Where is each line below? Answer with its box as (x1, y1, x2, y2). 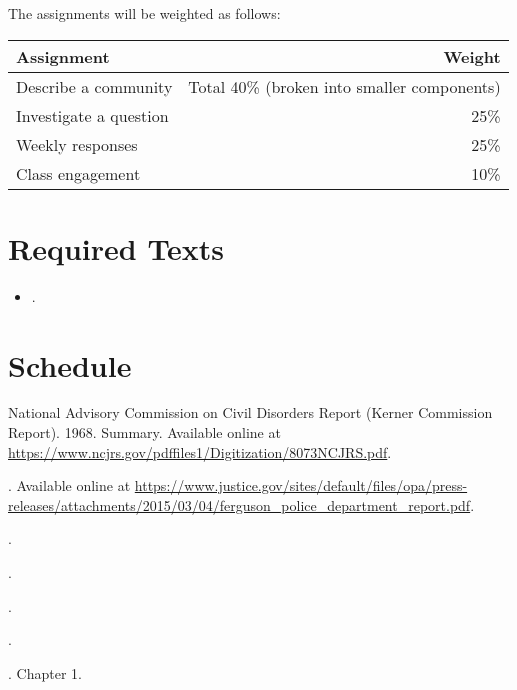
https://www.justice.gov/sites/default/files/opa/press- (134, 475, 468, 496)
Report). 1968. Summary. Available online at (8, 422, 281, 443)
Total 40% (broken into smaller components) (188, 74, 501, 98)
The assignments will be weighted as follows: (8, 3, 281, 23)
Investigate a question (16, 103, 169, 127)
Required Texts (8, 227, 225, 268)
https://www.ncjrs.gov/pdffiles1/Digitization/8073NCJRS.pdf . (8, 441, 392, 462)
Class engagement (16, 161, 141, 185)
